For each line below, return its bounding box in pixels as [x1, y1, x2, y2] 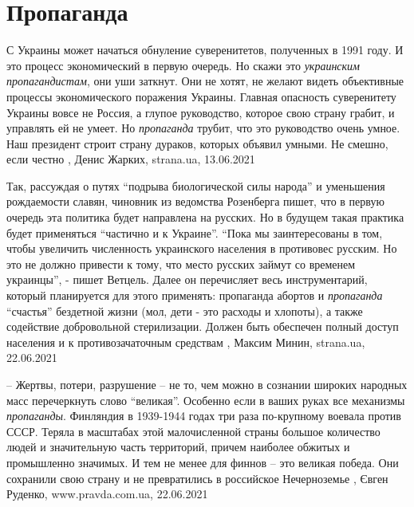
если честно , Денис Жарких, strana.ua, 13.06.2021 [6, 151, 255, 167]
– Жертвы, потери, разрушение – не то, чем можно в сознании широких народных [6, 376, 408, 392]
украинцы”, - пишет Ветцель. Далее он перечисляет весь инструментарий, [6, 271, 368, 288]
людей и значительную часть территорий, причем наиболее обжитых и [6, 438, 350, 455]
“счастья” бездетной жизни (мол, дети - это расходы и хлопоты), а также [6, 302, 363, 319]
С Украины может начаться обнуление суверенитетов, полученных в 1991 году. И [6, 41, 404, 58]
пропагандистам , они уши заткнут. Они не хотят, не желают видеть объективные [6, 73, 404, 89]
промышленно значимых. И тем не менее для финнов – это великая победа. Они [6, 454, 399, 470]
